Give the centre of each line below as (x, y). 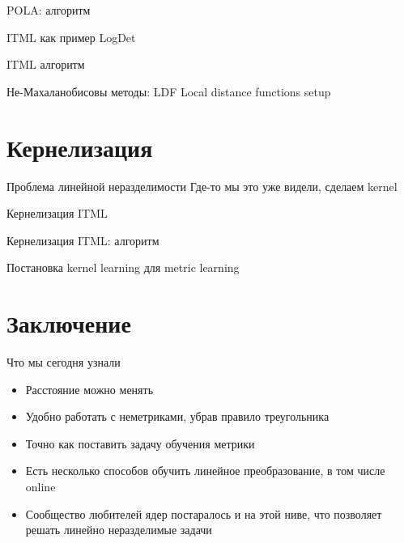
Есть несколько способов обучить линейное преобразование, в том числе (205, 471)
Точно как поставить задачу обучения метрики (140, 443)
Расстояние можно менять (89, 389)
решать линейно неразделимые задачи (119, 530)
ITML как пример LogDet (71, 37)
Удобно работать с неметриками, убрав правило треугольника (177, 416)
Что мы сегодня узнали (64, 362)
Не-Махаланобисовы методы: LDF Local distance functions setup (169, 91)
